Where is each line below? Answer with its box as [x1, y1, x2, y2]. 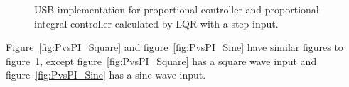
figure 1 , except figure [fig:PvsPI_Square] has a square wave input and [6, 53, 317, 68]
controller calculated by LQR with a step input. [70, 16, 279, 30]
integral [34, 16, 68, 30]
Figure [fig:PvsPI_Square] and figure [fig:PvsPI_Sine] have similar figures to [6, 40, 343, 54]
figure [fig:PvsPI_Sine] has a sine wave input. [6, 67, 206, 82]
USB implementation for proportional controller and [34, 2, 262, 16]
